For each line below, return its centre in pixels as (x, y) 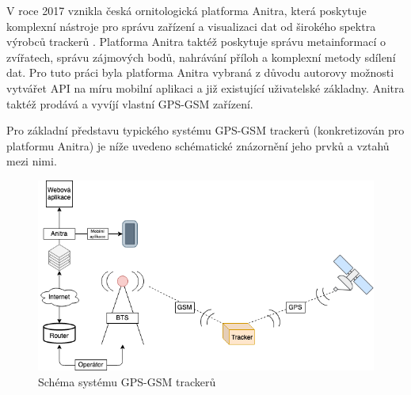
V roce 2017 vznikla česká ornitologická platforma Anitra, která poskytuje (186, 10)
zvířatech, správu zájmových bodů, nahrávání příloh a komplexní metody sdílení (201, 57)
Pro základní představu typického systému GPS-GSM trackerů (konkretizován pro (205, 130)
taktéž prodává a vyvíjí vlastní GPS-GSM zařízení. (130, 103)
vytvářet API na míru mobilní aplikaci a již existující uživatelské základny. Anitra (205, 87)
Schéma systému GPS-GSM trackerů (127, 381)
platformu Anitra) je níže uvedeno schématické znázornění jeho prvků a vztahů (198, 145)
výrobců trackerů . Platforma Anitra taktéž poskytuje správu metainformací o (196, 42)
